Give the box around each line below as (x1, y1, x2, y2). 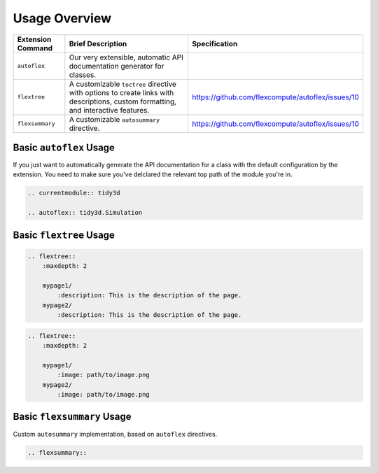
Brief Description (69, 38, 127, 48)
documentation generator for (69, 61, 164, 71)
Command (17, 43, 52, 52)
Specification (192, 38, 238, 48)
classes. (69, 70, 97, 80)
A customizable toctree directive (69, 79, 176, 89)
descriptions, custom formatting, (69, 97, 177, 106)
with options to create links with (69, 87, 174, 97)
